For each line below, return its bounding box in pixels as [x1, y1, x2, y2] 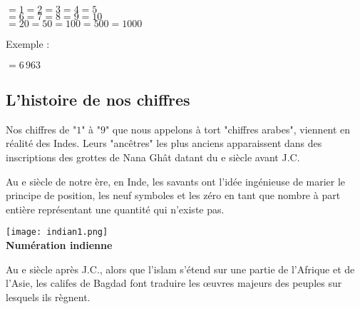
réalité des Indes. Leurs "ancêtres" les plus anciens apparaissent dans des [6, 136, 322, 151]
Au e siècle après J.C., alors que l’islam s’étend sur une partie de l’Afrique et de [6, 261, 355, 276]
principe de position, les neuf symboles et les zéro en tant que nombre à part [6, 188, 341, 203]
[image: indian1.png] [6, 227, 108, 238]
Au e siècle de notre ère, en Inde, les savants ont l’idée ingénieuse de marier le [6, 173, 346, 188]
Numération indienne [6, 238, 113, 253]
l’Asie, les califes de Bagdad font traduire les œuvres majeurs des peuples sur [6, 275, 342, 290]
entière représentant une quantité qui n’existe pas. [6, 201, 225, 216]
